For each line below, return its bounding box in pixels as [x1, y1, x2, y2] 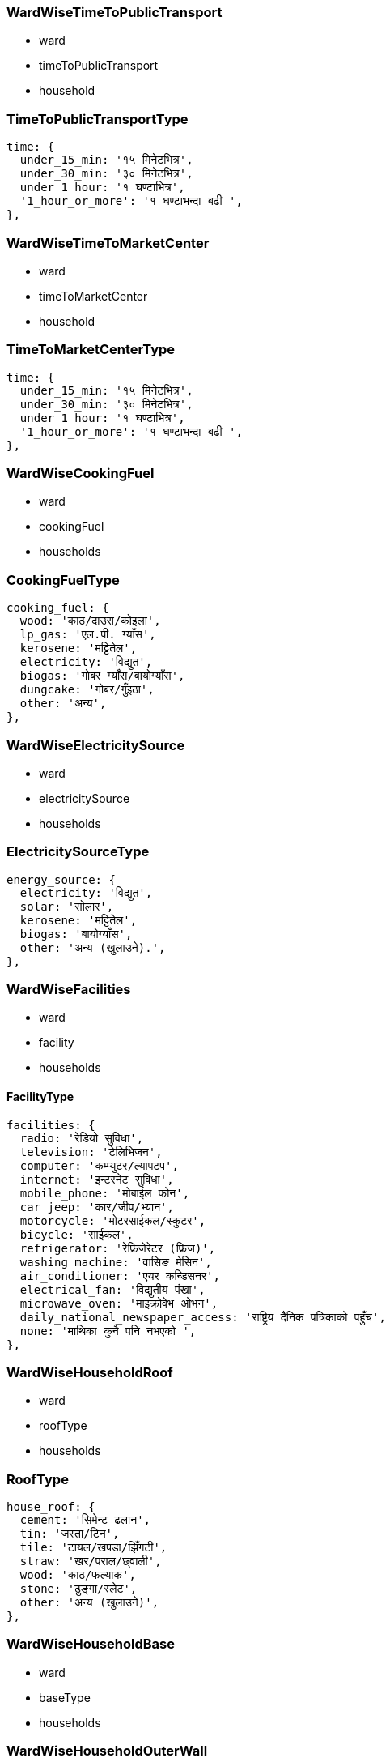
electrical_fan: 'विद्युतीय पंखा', [19, 1282, 206, 1296]
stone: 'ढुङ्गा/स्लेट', [19, 1582, 138, 1596]
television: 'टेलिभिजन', [19, 1145, 163, 1158]
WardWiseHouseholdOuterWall [6, 1743, 208, 1760]
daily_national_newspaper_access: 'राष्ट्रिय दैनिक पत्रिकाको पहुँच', [19, 1310, 386, 1324]
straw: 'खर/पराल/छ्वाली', [19, 1555, 162, 1568]
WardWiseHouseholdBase [6, 1636, 175, 1653]
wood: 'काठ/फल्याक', [19, 1568, 136, 1582]
